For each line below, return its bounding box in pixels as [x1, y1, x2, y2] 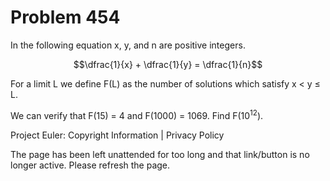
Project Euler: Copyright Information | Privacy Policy [10, 129, 225, 141]
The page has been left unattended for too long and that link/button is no [10, 148, 310, 160]
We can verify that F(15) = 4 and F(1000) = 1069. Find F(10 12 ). [10, 107, 264, 121]
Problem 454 [10, 6, 121, 29]
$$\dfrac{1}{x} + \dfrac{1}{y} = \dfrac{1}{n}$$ [73, 58, 263, 70]
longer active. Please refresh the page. [10, 159, 171, 171]
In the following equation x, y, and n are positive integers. [10, 39, 246, 51]
